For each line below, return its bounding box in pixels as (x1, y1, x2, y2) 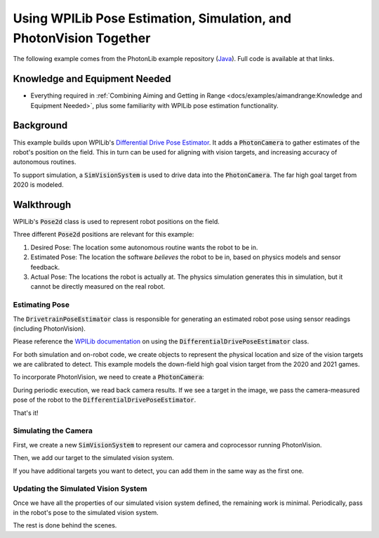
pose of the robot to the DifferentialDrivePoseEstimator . (13, 395, 197, 404)
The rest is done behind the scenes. (13, 521, 117, 530)
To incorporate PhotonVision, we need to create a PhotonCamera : (13, 373, 204, 381)
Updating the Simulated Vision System (13, 484, 147, 494)
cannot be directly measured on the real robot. (30, 282, 166, 291)
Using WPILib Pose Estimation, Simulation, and (13, 11, 291, 26)
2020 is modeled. (13, 181, 64, 189)
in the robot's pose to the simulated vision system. (13, 509, 159, 517)
